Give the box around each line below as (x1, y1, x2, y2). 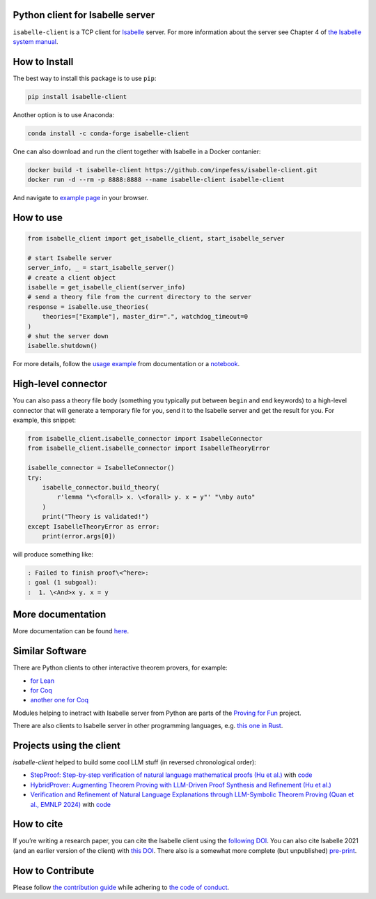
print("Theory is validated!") (42, 513, 149, 521)
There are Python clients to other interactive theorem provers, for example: (13, 663, 228, 672)
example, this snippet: (13, 416, 77, 425)
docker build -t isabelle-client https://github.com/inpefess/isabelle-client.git (27, 166, 318, 174)
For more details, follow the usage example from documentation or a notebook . (13, 360, 240, 368)
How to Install (13, 56, 74, 68)
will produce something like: (13, 550, 94, 558)
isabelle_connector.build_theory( (42, 483, 160, 492)
